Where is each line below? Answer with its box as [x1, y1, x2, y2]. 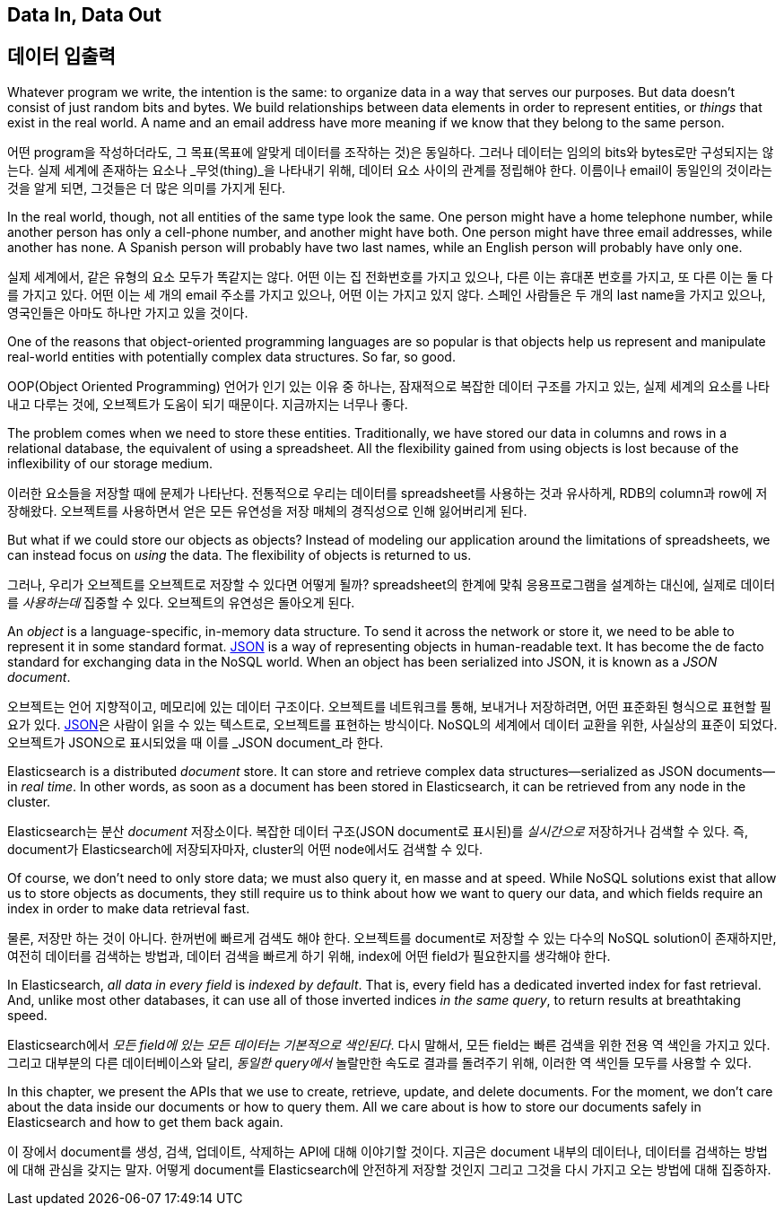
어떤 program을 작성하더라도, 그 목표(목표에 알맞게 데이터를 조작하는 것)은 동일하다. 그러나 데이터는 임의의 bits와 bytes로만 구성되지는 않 [7, 144, 774, 160]
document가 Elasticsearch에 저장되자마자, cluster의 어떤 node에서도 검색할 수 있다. [7, 841, 483, 857]
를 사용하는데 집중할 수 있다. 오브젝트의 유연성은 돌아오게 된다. [7, 594, 355, 610]
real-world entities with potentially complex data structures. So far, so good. [7, 348, 456, 364]
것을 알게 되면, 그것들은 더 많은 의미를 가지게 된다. [7, 179, 286, 196]
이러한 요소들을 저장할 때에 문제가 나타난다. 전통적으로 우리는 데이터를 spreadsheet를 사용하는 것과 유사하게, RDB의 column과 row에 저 [7, 484, 768, 501]
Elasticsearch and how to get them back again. [7, 1113, 283, 1130]
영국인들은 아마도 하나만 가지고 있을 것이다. [7, 304, 248, 320]
